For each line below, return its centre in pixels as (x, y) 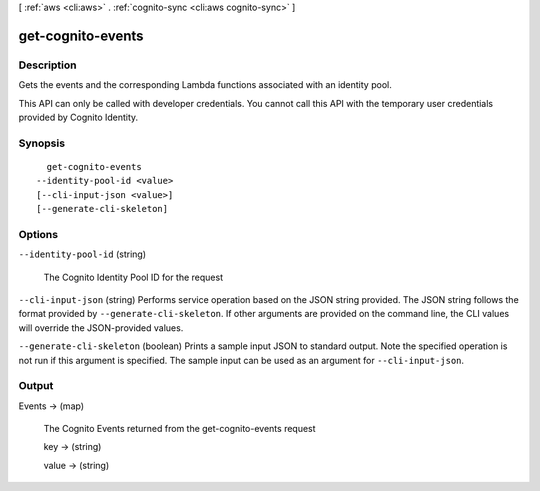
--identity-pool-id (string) (82, 254)
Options (38, 234)
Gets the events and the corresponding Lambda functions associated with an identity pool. (205, 85)
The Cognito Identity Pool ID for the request (133, 277)
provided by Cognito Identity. (78, 117)
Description (47, 65)
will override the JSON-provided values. (101, 327)
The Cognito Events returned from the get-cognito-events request (179, 429)
